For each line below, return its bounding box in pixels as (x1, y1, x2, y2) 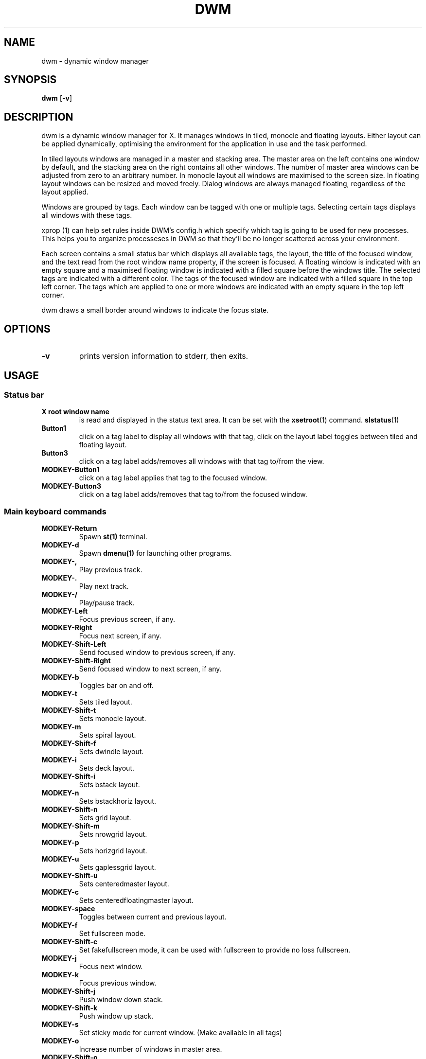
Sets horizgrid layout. (79, 847, 147, 855)
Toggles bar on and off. (79, 681, 154, 690)
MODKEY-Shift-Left (41, 640, 106, 649)
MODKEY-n (41, 789, 79, 797)
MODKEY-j (41, 954, 77, 963)
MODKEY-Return (41, 524, 97, 533)
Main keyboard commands (4, 506, 106, 516)
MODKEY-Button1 (41, 465, 100, 474)
